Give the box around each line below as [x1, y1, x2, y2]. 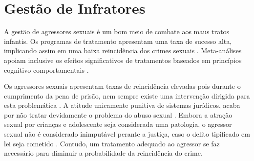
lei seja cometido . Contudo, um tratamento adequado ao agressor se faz [4, 138, 220, 148]
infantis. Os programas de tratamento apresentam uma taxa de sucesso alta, [4, 36, 232, 46]
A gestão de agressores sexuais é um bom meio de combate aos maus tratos [4, 26, 230, 37]
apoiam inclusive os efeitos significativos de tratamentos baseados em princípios [4, 55, 242, 65]
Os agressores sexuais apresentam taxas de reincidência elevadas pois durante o [4, 81, 241, 91]
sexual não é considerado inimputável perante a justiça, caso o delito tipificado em [4, 129, 250, 139]
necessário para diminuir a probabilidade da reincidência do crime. [4, 148, 203, 158]
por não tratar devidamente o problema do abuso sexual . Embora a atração [4, 109, 233, 120]
